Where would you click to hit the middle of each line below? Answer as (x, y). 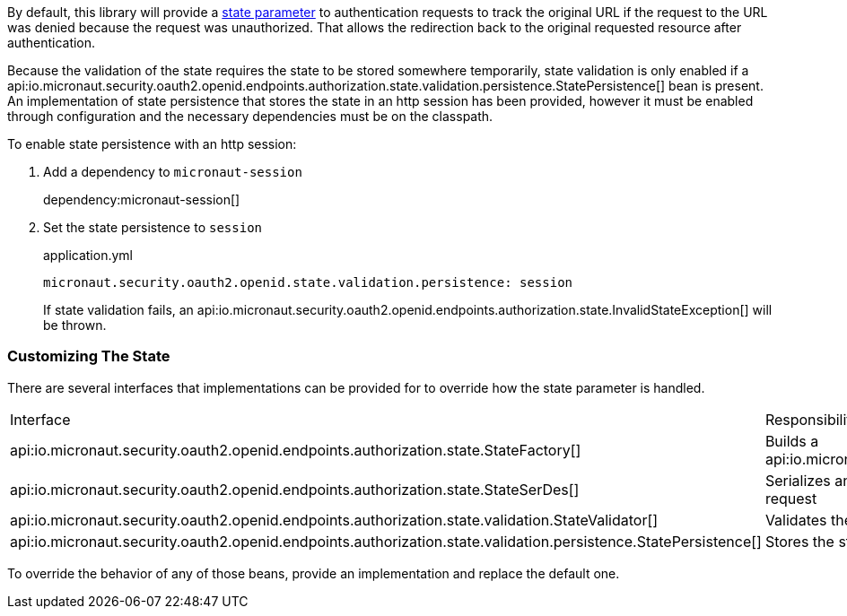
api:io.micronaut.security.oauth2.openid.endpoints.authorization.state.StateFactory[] (296, 450)
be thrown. (75, 325)
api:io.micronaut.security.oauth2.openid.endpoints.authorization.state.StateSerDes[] (295, 489)
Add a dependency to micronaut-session (173, 172)
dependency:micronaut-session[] (142, 200)
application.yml (88, 255)
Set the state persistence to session (153, 227)
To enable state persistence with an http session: (152, 144)
